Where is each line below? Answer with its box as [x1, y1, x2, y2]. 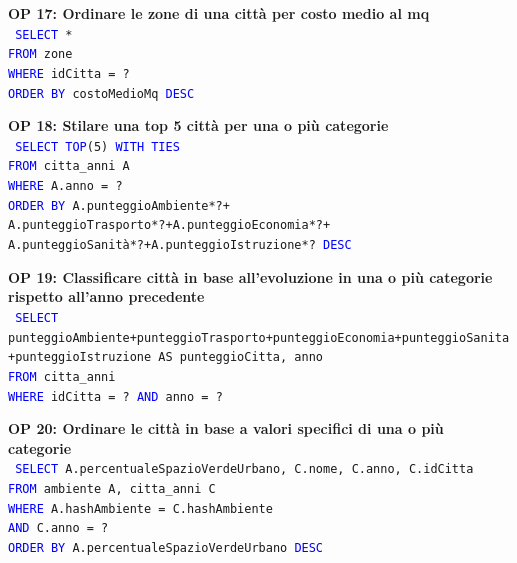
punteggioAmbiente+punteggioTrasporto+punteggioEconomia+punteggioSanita [8, 330, 510, 345]
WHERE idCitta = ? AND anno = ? [8, 389, 223, 404]
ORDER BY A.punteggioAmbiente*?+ [8, 198, 230, 213]
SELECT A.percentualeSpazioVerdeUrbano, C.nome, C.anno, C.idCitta [15, 462, 474, 477]
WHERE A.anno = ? [8, 179, 123, 194]
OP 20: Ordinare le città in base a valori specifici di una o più [8, 418, 444, 439]
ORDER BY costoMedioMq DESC [8, 86, 195, 101]
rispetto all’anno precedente [8, 286, 205, 307]
